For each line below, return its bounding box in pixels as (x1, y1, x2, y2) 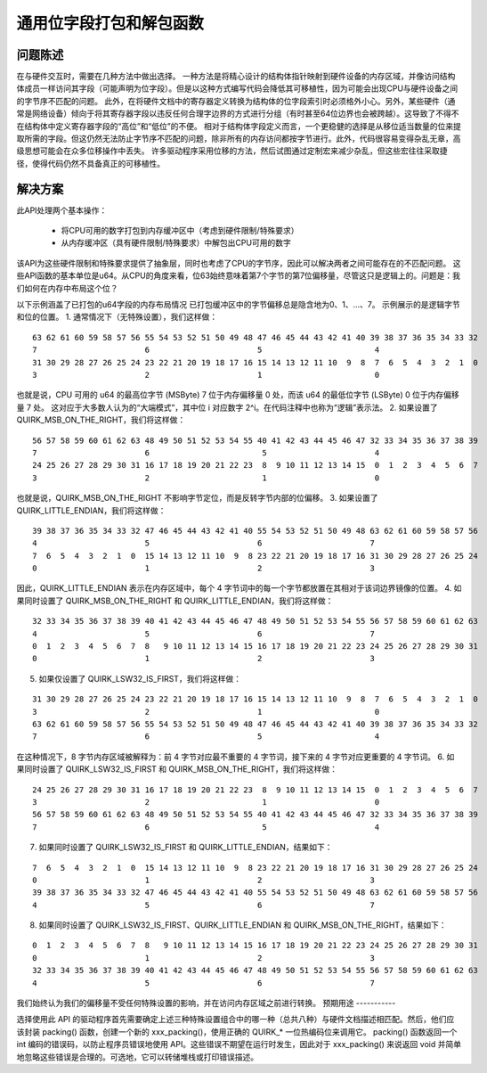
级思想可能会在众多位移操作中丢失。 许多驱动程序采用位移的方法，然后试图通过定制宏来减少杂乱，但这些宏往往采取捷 (16, 145, 448, 156)
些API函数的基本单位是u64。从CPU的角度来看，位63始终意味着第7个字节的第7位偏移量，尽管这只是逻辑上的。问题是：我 (16, 270, 461, 281)
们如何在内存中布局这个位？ (16, 283, 118, 293)
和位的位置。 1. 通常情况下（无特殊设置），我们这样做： (16, 312, 218, 323)
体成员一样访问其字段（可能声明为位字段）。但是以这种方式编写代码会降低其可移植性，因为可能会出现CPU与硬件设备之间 (16, 83, 459, 94)
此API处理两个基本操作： (16, 205, 108, 216)
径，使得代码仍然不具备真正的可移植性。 (16, 158, 165, 168)
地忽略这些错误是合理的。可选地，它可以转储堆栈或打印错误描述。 (16, 1052, 258, 1062)
